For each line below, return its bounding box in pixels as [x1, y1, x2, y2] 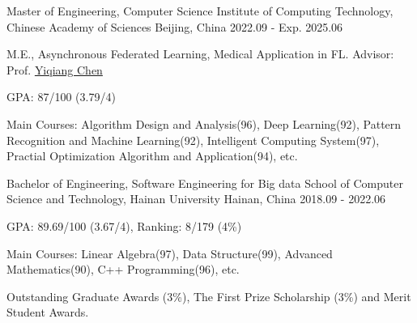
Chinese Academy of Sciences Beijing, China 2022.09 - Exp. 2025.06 [6, 18, 343, 35]
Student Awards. [6, 304, 89, 321]
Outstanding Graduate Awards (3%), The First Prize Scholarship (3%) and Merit [6, 287, 411, 304]
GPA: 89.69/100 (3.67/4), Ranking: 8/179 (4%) [6, 217, 242, 234]
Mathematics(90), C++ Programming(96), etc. [6, 261, 240, 278]
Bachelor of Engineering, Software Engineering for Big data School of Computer [6, 174, 403, 191]
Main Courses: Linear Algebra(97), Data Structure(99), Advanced [6, 244, 333, 261]
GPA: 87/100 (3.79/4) [6, 88, 116, 105]
